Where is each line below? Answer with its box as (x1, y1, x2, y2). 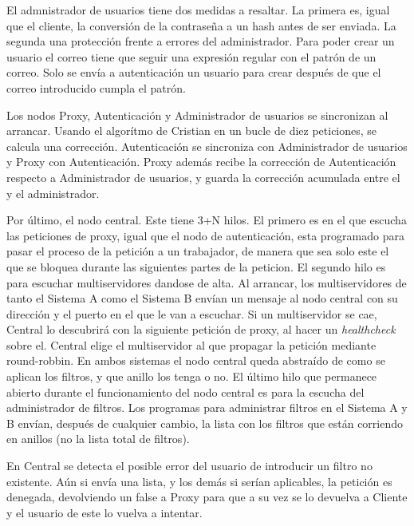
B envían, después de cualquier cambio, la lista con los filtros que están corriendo (6, 414, 404, 431)
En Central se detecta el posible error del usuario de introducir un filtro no (6, 457, 373, 474)
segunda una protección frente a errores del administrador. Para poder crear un (6, 33, 395, 49)
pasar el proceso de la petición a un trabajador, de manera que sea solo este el (6, 243, 389, 259)
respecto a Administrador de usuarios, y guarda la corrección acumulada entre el (6, 168, 400, 185)
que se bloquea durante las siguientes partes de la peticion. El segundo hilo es (6, 258, 386, 275)
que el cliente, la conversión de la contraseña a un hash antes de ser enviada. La (6, 17, 396, 34)
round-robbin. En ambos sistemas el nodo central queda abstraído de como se (6, 352, 385, 369)
